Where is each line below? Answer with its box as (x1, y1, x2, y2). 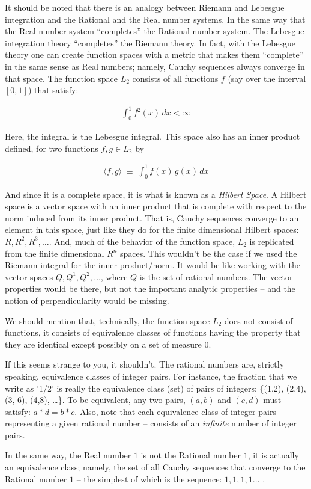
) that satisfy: (28, 84, 79, 96)
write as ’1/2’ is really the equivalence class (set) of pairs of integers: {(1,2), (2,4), (5, 381, 306, 394)
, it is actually (247, 449, 299, 461)
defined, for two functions (5, 141, 98, 154)
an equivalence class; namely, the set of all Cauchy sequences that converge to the (5, 461, 306, 473)
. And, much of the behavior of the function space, (49, 235, 235, 247)
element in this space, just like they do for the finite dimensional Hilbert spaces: (5, 223, 299, 236)
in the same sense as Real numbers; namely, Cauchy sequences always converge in (5, 60, 305, 72)
